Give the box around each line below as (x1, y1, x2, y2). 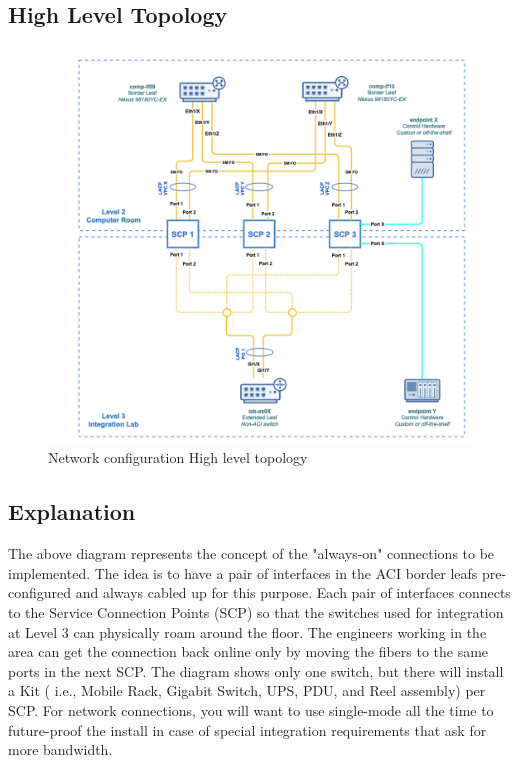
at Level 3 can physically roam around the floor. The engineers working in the (8, 621, 487, 642)
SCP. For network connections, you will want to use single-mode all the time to (8, 700, 494, 721)
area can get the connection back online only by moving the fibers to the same (8, 641, 489, 662)
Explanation (8, 496, 136, 527)
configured (8, 582, 72, 603)
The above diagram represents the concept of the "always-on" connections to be (8, 543, 495, 564)
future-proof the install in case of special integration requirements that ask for (8, 719, 487, 740)
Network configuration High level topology (48, 447, 308, 468)
